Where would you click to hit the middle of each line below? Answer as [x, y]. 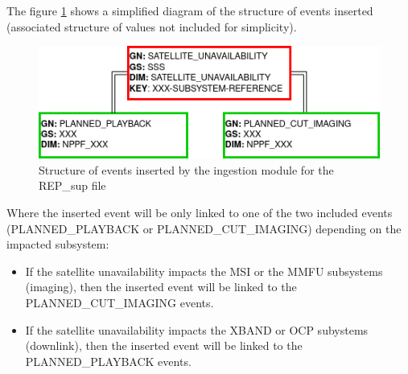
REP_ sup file [72, 185]
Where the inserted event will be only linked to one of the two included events [200, 213]
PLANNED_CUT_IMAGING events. [120, 303]
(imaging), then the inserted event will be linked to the [161, 287]
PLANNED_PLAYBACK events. [108, 361]
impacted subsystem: [58, 244]
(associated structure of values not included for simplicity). [152, 26]
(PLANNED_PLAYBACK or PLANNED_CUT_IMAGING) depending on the [204, 228]
